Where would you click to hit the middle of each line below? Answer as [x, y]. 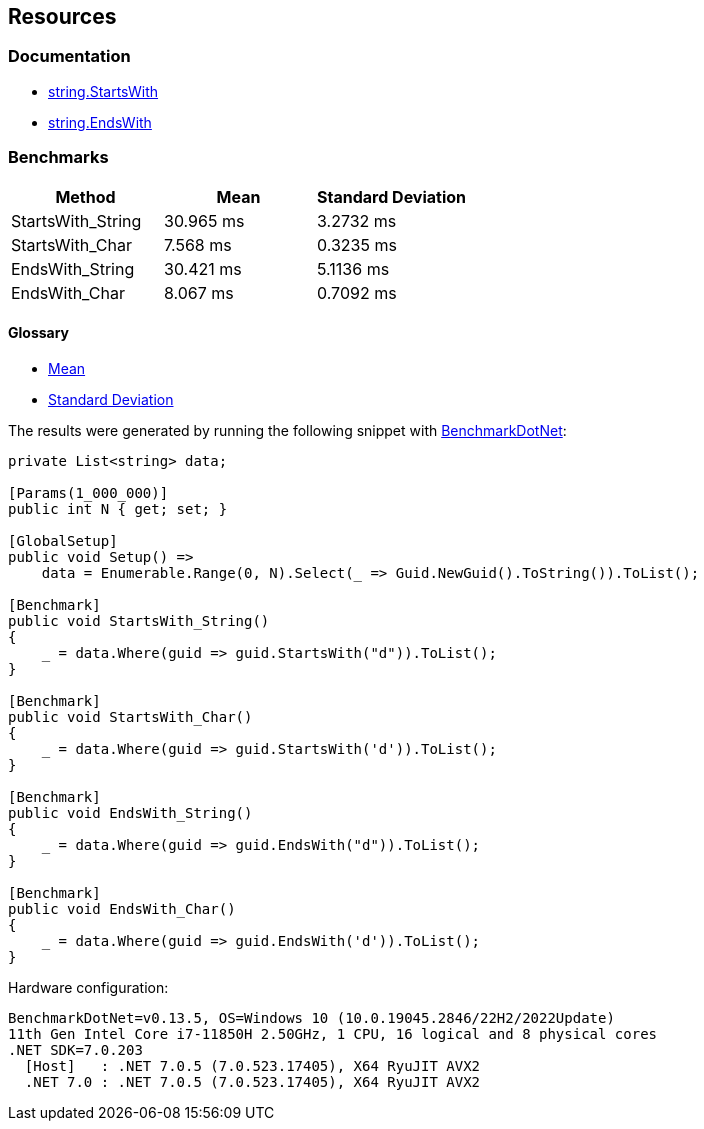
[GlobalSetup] [63, 540]
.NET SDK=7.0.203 [75, 1049]
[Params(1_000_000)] [88, 492]
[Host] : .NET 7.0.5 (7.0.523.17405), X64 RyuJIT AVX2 [252, 1065]
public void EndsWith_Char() [122, 908]
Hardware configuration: [88, 987]
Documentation [69, 56]
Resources [62, 16]
